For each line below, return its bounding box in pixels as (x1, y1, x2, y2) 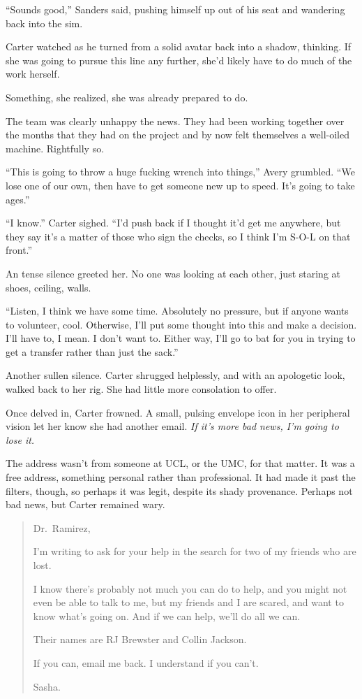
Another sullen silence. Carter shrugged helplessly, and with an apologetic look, (6, 368, 345, 382)
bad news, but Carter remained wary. (6, 497, 165, 512)
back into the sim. (6, 15, 83, 30)
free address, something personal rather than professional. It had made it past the (6, 470, 356, 484)
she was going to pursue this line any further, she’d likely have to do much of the (6, 52, 352, 67)
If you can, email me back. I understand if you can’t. (33, 655, 259, 670)
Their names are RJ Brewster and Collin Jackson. (33, 632, 247, 647)
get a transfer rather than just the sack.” (6, 344, 179, 359)
